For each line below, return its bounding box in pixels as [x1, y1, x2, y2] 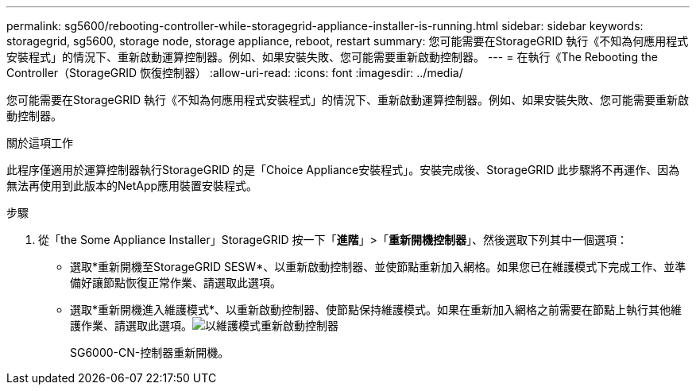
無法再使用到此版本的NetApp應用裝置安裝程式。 [6, 179, 258, 192]
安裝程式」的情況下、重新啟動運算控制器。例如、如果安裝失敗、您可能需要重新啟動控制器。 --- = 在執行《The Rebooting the [6, 50, 658, 64]
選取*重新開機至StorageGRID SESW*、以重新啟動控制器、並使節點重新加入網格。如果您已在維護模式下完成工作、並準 [70, 260, 686, 273]
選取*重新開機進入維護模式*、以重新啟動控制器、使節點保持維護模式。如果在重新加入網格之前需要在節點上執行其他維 [70, 303, 682, 316]
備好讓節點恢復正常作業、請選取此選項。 [70, 276, 281, 289]
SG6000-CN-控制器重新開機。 [70, 346, 230, 359]
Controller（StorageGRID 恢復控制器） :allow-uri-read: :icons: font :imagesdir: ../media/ [6, 66, 463, 79]
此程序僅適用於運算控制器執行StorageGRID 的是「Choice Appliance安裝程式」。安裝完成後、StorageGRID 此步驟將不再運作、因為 [6, 163, 680, 176]
